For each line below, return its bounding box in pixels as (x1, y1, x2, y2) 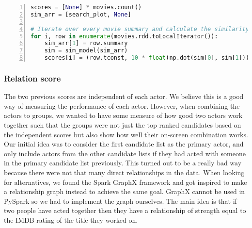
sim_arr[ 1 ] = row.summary (44, 40, 128, 47)
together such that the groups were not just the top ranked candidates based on (4, 120, 241, 130)
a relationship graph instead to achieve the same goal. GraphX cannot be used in (4, 186, 245, 196)
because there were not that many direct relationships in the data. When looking (4, 167, 245, 177)
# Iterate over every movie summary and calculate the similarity (31, 25, 250, 33)
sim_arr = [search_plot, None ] (31, 11, 131, 18)
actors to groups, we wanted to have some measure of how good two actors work (4, 110, 243, 120)
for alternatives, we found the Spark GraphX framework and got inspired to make (4, 177, 247, 187)
